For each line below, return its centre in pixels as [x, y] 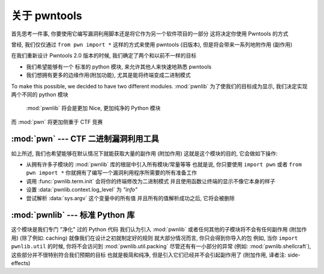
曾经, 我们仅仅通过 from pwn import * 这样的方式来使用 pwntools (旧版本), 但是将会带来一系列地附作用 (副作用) [152, 44]
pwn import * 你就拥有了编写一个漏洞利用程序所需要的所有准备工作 [112, 173]
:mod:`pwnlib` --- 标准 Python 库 [73, 215]
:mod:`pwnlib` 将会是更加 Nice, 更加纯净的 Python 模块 [94, 108]
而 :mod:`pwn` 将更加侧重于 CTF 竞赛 [57, 122]
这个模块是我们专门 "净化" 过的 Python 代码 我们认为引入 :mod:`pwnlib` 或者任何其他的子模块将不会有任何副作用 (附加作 [159, 230]
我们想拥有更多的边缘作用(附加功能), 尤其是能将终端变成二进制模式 [109, 75]
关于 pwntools [46, 16]
